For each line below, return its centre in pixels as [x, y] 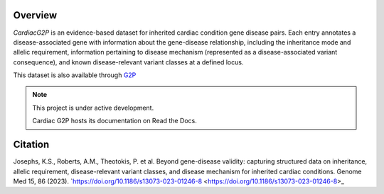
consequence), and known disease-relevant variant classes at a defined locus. [128, 62]
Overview [35, 15]
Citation [31, 145]
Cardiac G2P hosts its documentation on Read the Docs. [114, 121]
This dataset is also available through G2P [75, 75]
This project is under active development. [93, 108]
